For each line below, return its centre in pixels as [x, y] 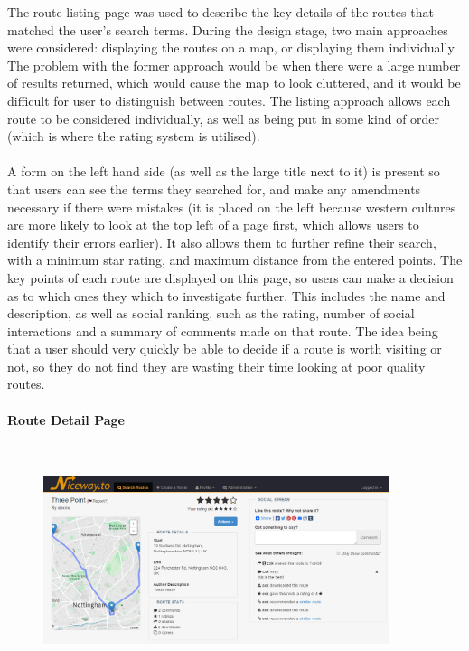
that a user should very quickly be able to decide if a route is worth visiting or [225, 349]
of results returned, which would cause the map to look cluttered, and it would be [234, 83]
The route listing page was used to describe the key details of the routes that [220, 12]
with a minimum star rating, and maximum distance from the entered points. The [235, 260]
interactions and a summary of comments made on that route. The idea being [223, 330]
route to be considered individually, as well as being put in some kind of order [224, 118]
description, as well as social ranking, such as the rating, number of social [211, 313]
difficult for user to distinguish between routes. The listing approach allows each [229, 100]
